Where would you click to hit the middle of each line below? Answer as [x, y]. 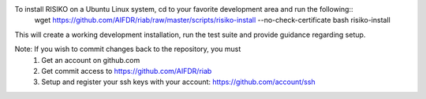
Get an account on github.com [91, 60]
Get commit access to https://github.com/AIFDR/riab [127, 71]
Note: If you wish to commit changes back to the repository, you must [128, 49]
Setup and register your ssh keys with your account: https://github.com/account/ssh [178, 82]
